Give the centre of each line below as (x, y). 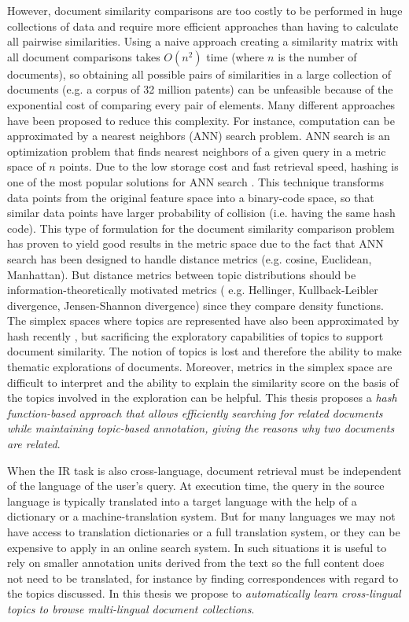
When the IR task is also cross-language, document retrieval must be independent (204, 470)
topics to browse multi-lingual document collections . (131, 608)
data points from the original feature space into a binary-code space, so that (191, 197)
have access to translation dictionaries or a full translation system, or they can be (204, 532)
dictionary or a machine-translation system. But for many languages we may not (201, 516)
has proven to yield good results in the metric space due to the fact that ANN (195, 243)
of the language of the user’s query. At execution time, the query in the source (196, 486)
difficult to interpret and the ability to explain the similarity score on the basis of (203, 382)
